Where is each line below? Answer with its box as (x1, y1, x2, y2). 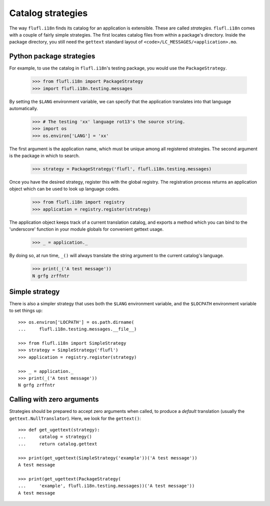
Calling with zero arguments (9, 395, 99, 404)
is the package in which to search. (9, 153, 80, 159)
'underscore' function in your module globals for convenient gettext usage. (9, 226, 164, 232)
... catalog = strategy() (18, 434, 92, 440)
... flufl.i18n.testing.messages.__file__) (18, 326, 137, 332)
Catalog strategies (9, 8, 88, 19)
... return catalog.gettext (18, 441, 97, 446)
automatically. (9, 105, 38, 111)
